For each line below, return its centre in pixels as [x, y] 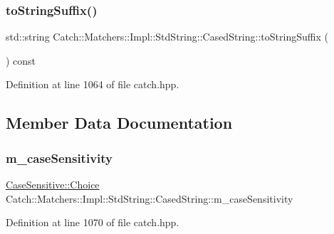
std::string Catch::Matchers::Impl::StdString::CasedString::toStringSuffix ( [167, 37]
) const [21, 60]
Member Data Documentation [119, 123]
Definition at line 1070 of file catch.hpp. [93, 222]
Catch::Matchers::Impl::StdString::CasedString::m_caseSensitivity [150, 198]
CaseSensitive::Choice [53, 184]
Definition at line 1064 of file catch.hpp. [93, 84]
